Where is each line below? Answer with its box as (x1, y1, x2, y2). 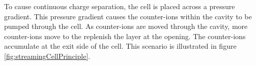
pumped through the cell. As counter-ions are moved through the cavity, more (4, 21, 248, 31)
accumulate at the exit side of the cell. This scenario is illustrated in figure (4, 41, 237, 51)
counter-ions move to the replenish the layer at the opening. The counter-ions (4, 30, 246, 41)
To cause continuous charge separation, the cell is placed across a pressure (4, 1, 235, 11)
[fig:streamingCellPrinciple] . (4, 50, 91, 61)
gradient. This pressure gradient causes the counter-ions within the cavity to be (4, 11, 252, 21)
